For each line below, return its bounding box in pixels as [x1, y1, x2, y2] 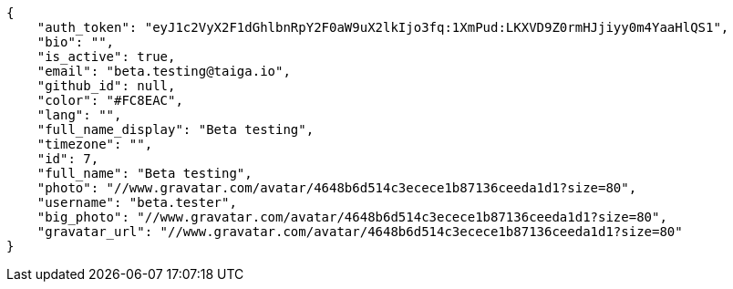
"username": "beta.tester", [36, 195, 237, 210]
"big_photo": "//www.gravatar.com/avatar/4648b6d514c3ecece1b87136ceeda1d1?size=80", [36, 210, 667, 224]
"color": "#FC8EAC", [36, 93, 183, 108]
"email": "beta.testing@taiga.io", [36, 64, 291, 78]
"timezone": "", [36, 137, 153, 151]
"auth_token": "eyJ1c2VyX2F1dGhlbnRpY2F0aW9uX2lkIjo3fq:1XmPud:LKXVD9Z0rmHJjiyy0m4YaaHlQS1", [36, 20, 729, 35]
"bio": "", [36, 35, 115, 49]
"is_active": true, [36, 49, 176, 64]
